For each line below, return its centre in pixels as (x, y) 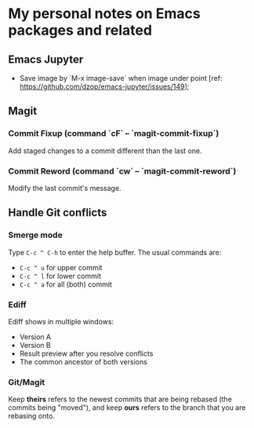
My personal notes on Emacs (105, 14)
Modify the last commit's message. (65, 188)
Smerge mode (35, 235)
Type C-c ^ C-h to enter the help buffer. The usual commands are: (115, 252)
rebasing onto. (31, 416)
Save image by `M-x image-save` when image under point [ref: (121, 78)
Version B (35, 345)
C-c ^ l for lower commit (60, 276)
